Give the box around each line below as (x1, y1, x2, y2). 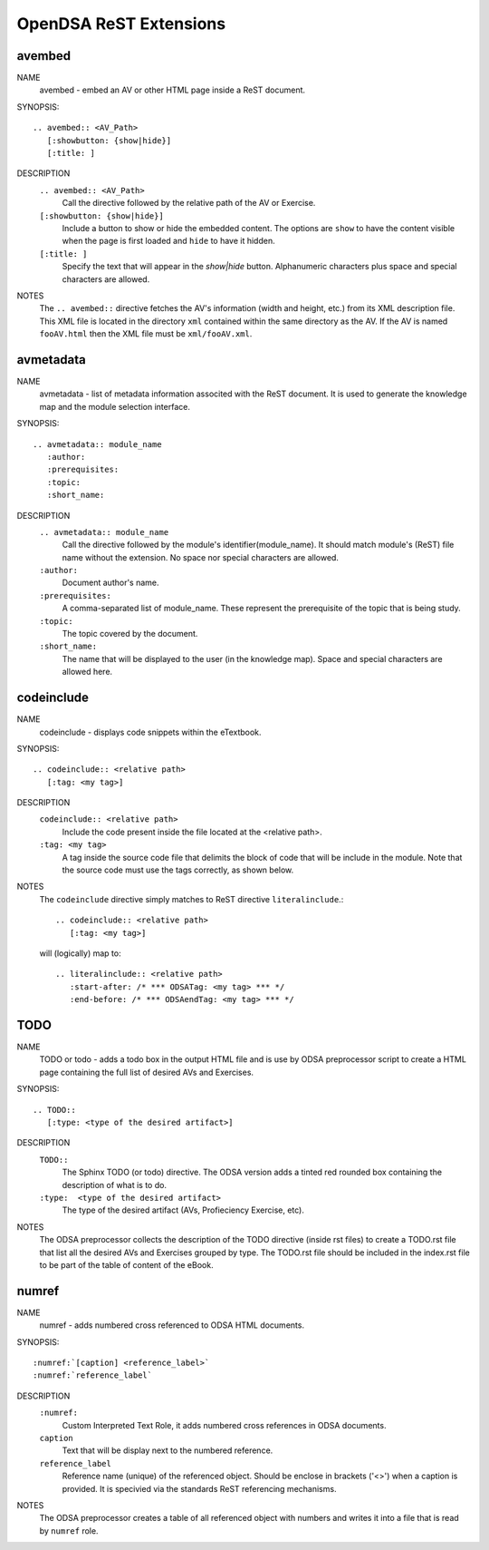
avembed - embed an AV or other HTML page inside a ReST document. (39, 84, 306, 95)
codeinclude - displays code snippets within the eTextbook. (39, 726, 262, 737)
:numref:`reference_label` (33, 1370, 153, 1380)
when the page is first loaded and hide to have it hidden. (62, 236, 275, 247)
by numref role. (39, 1525, 99, 1536)
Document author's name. (62, 577, 159, 589)
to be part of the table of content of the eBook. (39, 1259, 214, 1270)
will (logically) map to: (39, 948, 121, 959)
